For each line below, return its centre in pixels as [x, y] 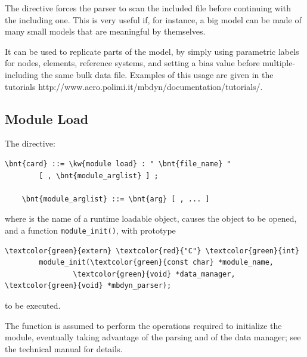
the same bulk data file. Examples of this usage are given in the [157, 74]
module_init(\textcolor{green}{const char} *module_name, [156, 263]
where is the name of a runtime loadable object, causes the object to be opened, [151, 218]
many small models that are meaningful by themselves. [105, 31]
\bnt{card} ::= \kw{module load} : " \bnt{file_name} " [118, 164]
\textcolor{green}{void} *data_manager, [154, 274]
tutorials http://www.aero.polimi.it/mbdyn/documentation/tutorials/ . [134, 86]
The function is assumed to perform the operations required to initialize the [143, 325]
